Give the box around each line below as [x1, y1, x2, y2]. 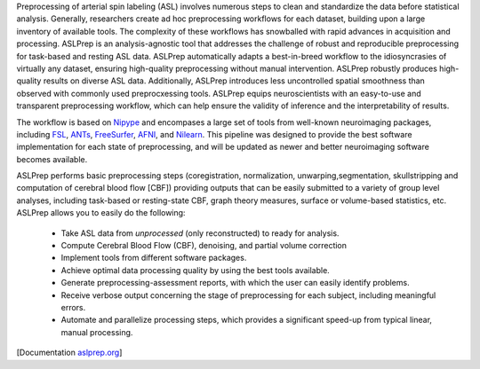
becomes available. [16, 153, 88, 164]
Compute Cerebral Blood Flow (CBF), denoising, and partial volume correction [60, 240, 347, 251]
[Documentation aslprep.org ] [16, 347, 123, 358]
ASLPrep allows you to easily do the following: [16, 208, 186, 218]
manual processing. [60, 326, 133, 337]
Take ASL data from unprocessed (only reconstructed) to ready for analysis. [60, 227, 340, 239]
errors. [60, 302, 86, 312]
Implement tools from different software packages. [60, 253, 247, 263]
